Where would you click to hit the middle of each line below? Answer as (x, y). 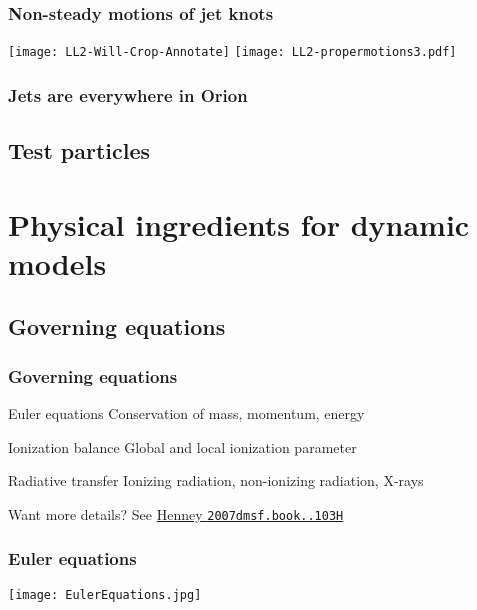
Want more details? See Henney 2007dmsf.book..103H (176, 513)
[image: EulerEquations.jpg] (105, 594)
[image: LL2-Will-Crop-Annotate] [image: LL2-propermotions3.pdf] (232, 52)
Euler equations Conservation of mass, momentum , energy (186, 413)
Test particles (79, 150)
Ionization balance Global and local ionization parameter (182, 446)
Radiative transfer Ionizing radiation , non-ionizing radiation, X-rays (216, 480)
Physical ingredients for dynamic (239, 223)
